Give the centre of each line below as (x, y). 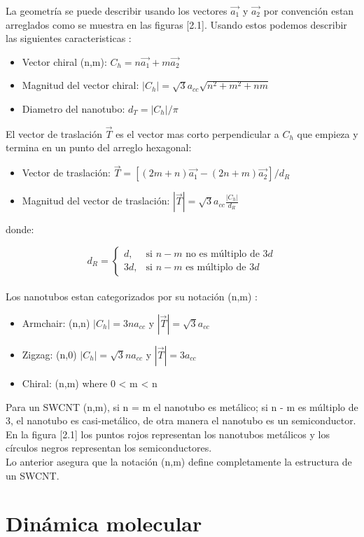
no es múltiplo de (223, 254)
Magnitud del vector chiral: (80, 85)
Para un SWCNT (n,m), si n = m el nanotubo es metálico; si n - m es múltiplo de (182, 406)
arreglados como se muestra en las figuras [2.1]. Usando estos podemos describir (176, 24)
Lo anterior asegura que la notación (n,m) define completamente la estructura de (179, 461)
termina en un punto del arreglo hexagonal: (99, 147)
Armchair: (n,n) (56, 322)
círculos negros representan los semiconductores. (109, 448)
